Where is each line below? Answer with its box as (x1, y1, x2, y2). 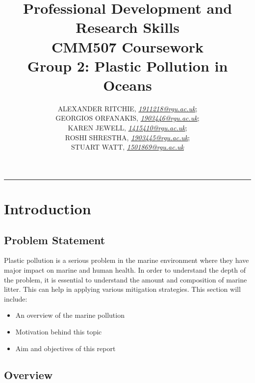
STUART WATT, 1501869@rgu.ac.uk (71, 142, 184, 152)
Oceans (103, 75, 152, 95)
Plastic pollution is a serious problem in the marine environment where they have (4, 255, 249, 265)
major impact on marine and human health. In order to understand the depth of (4, 265, 246, 275)
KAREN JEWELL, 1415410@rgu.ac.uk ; (68, 123, 187, 133)
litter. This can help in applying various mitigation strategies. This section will (4, 284, 241, 294)
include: (4, 293, 27, 304)
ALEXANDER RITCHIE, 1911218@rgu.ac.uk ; (57, 103, 198, 113)
